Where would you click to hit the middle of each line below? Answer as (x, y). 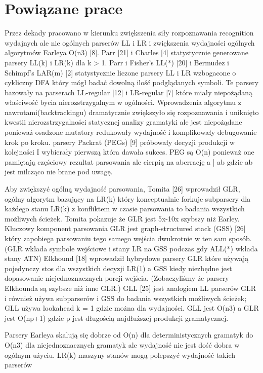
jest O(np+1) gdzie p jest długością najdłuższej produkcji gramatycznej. (117, 318)
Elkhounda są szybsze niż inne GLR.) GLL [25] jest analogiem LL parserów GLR (130, 288)
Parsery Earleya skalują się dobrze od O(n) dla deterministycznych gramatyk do (129, 335)
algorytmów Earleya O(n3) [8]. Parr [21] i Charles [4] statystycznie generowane (126, 52)
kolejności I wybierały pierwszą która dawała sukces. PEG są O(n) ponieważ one (129, 152)
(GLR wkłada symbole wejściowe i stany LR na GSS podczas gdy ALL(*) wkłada (131, 248)
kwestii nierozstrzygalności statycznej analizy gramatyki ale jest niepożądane (123, 122)
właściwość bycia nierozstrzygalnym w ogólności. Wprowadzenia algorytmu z (123, 102)
